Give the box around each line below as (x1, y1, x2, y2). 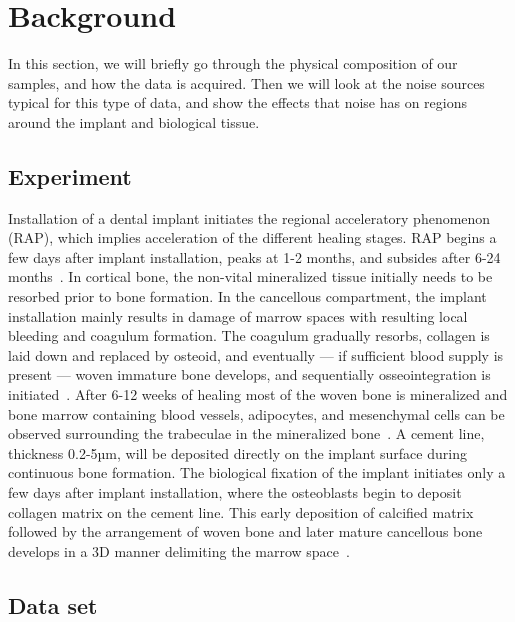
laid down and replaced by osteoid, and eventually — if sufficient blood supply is (8, 344, 504, 365)
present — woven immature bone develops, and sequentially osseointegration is (8, 364, 491, 385)
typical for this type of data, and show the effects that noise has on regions (8, 92, 468, 113)
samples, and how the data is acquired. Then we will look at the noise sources (8, 72, 485, 93)
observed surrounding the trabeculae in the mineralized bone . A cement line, (8, 423, 485, 444)
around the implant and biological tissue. (8, 111, 260, 132)
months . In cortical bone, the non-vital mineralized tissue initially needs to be (8, 266, 493, 287)
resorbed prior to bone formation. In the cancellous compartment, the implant (8, 286, 487, 307)
